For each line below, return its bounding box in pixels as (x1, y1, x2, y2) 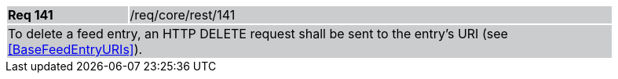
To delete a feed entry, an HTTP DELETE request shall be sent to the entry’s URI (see (8, 26, 508, 41)
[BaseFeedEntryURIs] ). (8, 41, 143, 57)
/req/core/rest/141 (130, 7, 236, 23)
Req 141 (8, 7, 53, 23)
